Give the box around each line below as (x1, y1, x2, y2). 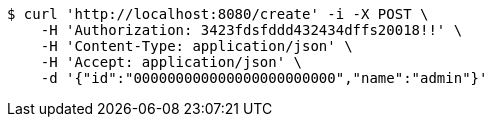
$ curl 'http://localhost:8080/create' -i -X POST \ (7, 6, 429, 22)
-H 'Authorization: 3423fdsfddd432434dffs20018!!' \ (40, 22, 463, 38)
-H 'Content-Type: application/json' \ (40, 38, 353, 54)
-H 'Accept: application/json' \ (40, 54, 303, 70)
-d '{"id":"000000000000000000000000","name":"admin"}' (40, 70, 488, 86)
